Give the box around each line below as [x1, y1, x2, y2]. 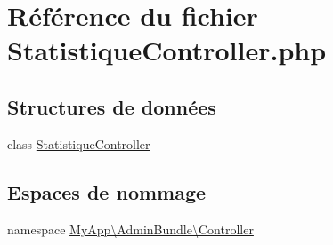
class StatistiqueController [7, 134, 150, 153]
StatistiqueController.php [7, 32, 327, 68]
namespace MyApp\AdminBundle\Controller [7, 219, 254, 238]
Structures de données [7, 92, 216, 120]
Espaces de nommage [7, 178, 207, 205]
